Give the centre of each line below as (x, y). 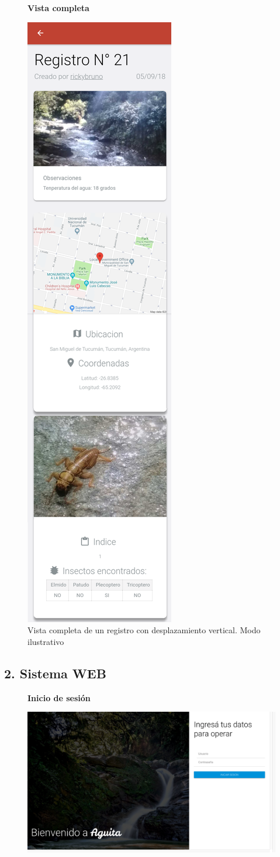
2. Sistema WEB (55, 673)
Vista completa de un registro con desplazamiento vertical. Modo (144, 630)
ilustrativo (46, 641)
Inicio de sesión (59, 697)
